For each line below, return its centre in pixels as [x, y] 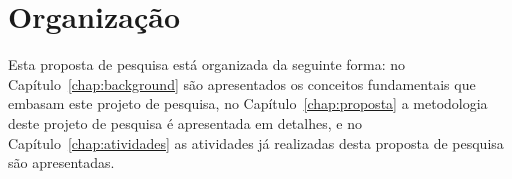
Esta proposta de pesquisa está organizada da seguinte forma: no [207, 64]
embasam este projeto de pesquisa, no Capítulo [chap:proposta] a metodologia [248, 103]
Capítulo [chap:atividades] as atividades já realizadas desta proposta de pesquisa [256, 142]
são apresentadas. [61, 162]
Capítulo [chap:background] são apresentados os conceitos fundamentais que [242, 83]
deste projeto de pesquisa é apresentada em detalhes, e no [185, 122]
